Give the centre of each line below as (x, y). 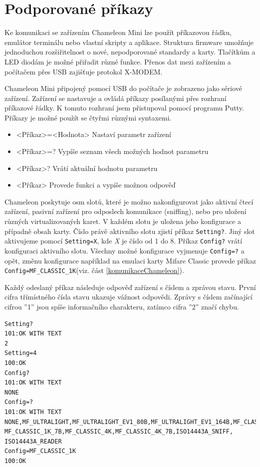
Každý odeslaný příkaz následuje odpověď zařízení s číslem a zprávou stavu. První (130, 287)
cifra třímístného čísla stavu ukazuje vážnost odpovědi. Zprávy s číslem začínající (129, 297)
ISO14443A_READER (33, 441)
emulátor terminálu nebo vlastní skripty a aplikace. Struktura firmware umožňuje (129, 42)
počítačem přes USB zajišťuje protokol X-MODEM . (84, 71)
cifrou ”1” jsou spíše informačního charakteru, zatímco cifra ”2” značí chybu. (122, 307)
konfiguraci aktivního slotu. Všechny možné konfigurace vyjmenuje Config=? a (125, 250)
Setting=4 (21, 353)
